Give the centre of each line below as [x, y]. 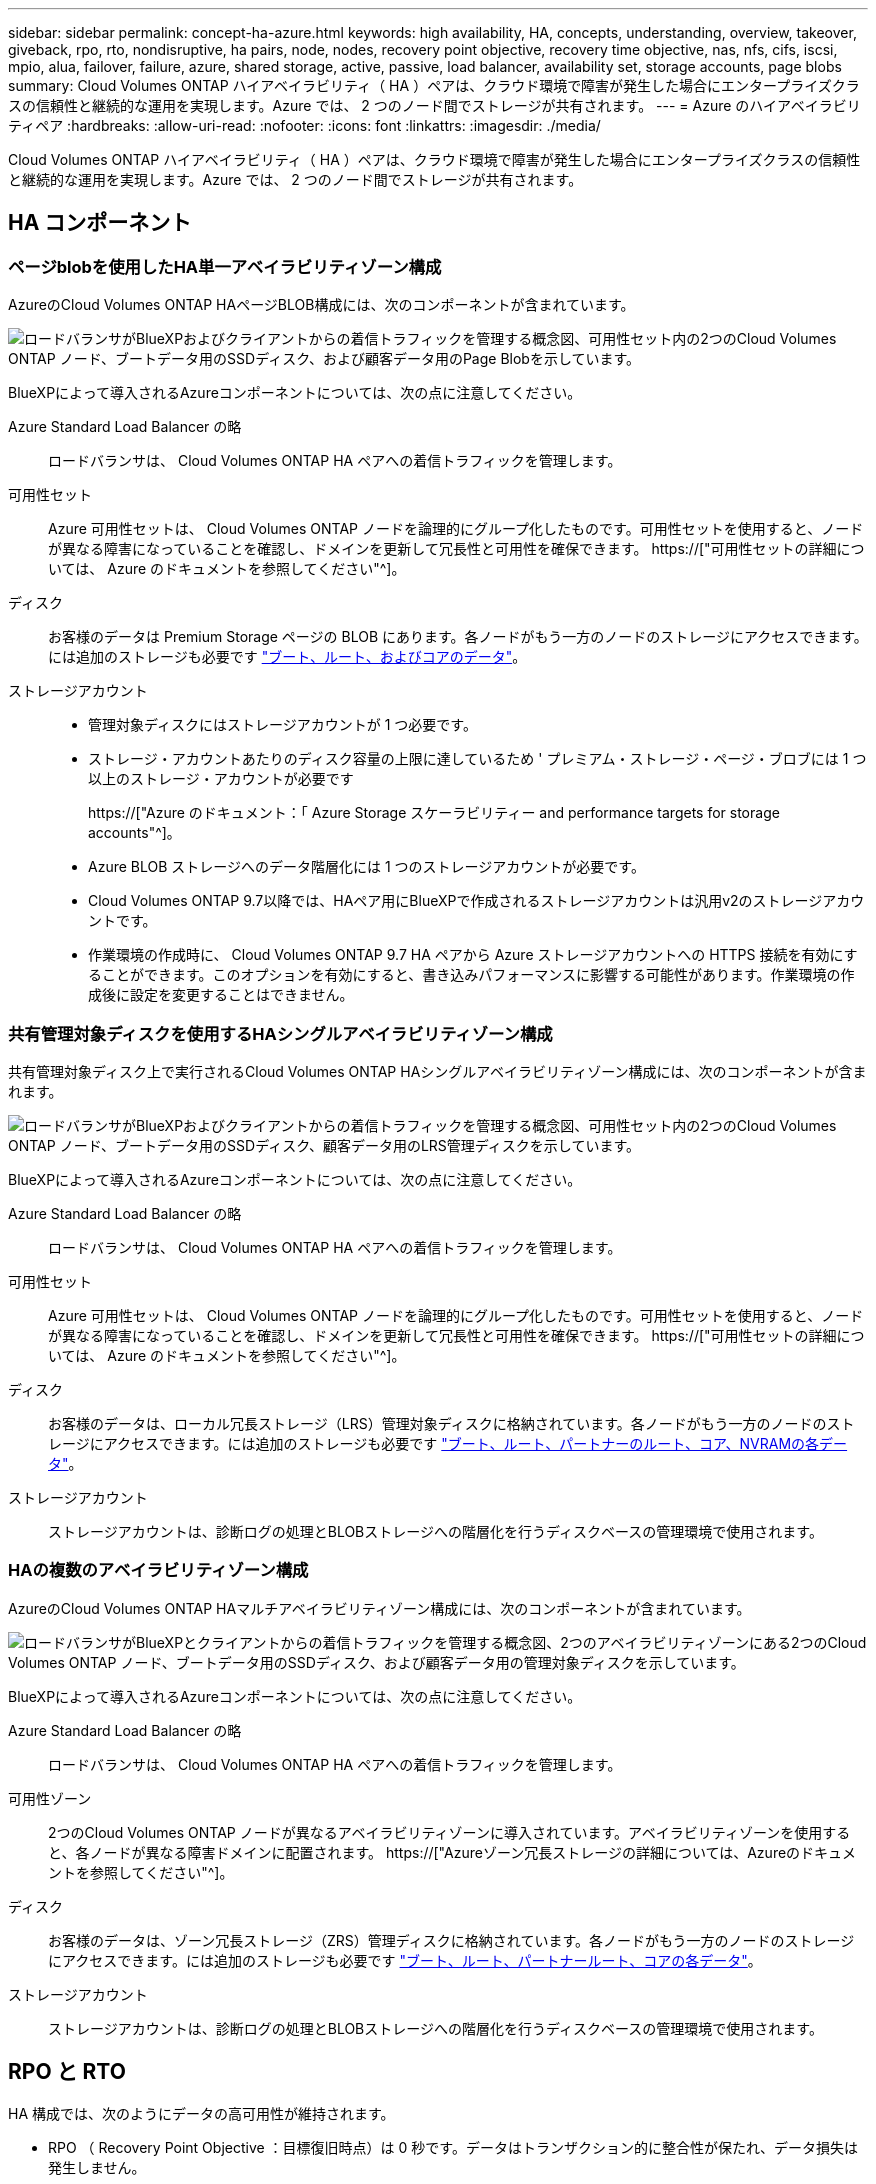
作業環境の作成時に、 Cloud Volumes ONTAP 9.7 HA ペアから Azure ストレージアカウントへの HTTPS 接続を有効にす [473, 955]
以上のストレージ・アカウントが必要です [221, 779]
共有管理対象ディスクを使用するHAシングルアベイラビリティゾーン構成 [280, 1033]
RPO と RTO [67, 2072]
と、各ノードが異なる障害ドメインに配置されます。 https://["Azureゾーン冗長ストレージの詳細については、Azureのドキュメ [452, 1852]
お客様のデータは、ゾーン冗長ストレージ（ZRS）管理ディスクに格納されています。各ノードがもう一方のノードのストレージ [451, 1940]
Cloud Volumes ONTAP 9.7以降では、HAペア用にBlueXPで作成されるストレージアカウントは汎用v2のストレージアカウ [476, 901]
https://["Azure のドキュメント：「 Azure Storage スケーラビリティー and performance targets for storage [434, 813]
